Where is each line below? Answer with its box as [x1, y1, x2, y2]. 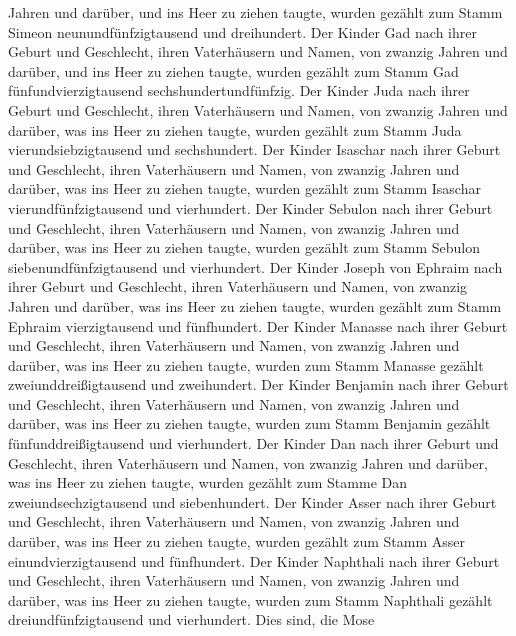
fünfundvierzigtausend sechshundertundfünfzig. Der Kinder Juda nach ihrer [8, 80, 470, 101]
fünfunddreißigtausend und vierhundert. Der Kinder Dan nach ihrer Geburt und [8, 433, 499, 454]
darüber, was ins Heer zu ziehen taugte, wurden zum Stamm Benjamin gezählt [8, 413, 491, 434]
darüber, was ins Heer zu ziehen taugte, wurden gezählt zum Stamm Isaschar [8, 178, 481, 199]
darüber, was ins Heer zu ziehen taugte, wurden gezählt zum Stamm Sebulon [8, 237, 481, 258]
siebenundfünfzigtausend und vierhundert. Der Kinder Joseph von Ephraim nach [8, 256, 503, 277]
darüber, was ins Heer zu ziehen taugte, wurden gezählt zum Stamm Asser [8, 531, 466, 552]
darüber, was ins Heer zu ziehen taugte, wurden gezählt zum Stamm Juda [8, 119, 462, 140]
